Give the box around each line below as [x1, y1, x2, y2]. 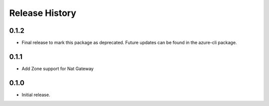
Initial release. [21, 92, 50, 98]
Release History [9, 7, 77, 18]
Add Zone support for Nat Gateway [21, 65, 94, 72]
